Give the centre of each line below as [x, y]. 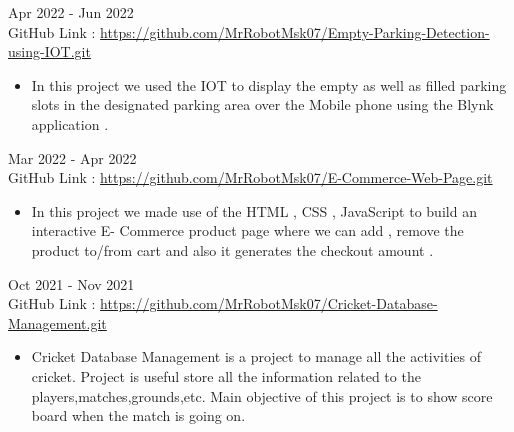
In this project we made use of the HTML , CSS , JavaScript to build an [254, 210]
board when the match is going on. [138, 415]
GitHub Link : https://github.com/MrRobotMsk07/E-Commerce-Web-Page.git [250, 177]
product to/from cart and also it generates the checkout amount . [232, 249]
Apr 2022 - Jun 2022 [71, 12]
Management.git [57, 322]
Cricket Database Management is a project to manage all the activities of [256, 356]
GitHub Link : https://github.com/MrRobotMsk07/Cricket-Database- [223, 303]
